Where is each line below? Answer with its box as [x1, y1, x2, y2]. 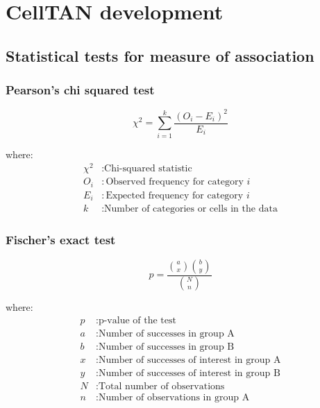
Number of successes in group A [98, 329, 235, 339]
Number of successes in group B [98, 342, 235, 352]
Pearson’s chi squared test [6, 81, 155, 99]
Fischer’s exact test [6, 231, 116, 248]
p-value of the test [98, 316, 176, 326]
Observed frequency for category [106, 177, 244, 187]
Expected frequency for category [106, 190, 244, 201]
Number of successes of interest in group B [98, 368, 280, 379]
